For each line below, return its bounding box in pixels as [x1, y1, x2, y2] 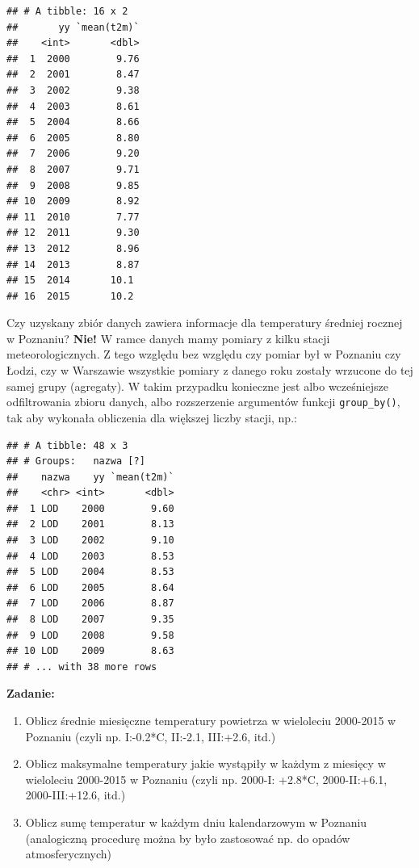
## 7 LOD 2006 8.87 [6, 598, 174, 610]
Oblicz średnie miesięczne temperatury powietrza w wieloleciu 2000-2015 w [25, 712, 396, 728]
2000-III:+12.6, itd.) [25, 786, 126, 803]
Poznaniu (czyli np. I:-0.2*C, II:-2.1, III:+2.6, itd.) [25, 728, 276, 744]
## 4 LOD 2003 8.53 [6, 550, 174, 562]
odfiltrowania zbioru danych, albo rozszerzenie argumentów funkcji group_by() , [6, 393, 400, 410]
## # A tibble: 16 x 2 [6, 6, 128, 17]
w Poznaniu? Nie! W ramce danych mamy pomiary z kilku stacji [6, 329, 330, 346]
